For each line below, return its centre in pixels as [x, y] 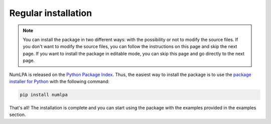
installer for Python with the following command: [59, 81]
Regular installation [51, 13]
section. [18, 114]
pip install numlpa [44, 94]
